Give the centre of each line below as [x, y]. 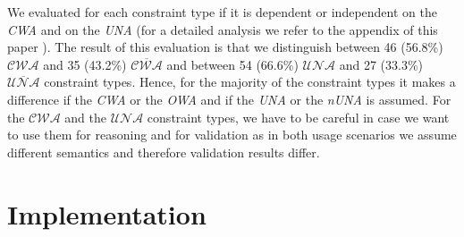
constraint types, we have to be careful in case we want [298, 117]
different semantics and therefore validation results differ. [164, 152]
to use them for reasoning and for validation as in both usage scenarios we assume [232, 135]
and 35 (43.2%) [85, 64]
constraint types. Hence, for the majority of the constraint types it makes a [250, 82]
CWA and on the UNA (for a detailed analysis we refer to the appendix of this [223, 29]
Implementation [107, 213]
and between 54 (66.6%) [232, 64]
